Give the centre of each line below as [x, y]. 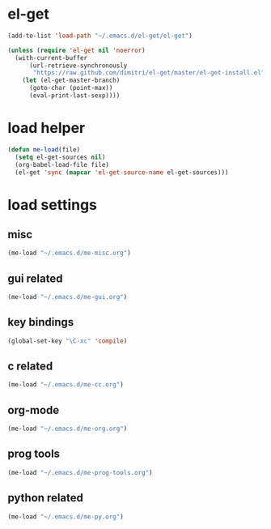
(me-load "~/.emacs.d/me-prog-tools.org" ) [80, 472]
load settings [53, 205]
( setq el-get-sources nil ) [60, 157]
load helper [47, 128]
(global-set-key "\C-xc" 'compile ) [68, 341]
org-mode [34, 410]
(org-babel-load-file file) [62, 164]
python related [46, 498]
